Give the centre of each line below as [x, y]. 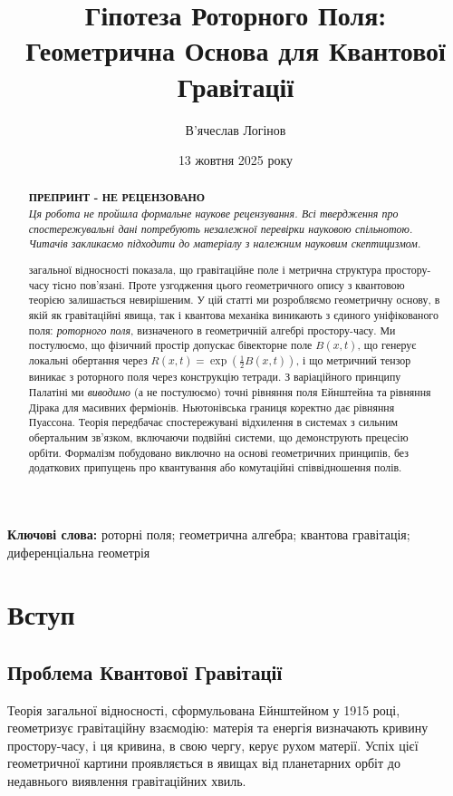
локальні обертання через [88, 360]
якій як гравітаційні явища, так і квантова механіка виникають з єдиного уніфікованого [233, 314]
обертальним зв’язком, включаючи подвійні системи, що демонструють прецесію [218, 437]
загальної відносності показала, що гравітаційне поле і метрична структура [205, 269]
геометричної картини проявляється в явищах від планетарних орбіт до [204, 763]
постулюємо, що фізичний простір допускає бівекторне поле [170, 345]
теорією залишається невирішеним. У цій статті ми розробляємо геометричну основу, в [234, 300]
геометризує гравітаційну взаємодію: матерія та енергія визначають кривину [218, 728]
